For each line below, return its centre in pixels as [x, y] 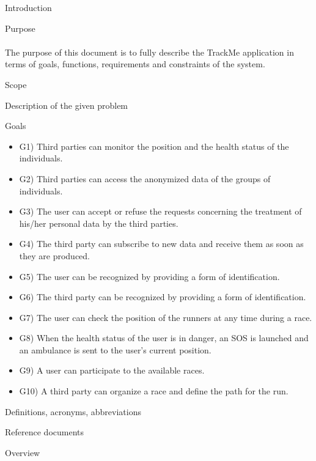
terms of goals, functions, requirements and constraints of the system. [135, 64]
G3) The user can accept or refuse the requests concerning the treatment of [160, 211]
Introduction [28, 7]
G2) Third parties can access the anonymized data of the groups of [145, 178]
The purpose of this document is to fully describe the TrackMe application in [149, 52]
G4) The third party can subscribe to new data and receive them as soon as [161, 244]
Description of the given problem [67, 105]
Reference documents [45, 432]
